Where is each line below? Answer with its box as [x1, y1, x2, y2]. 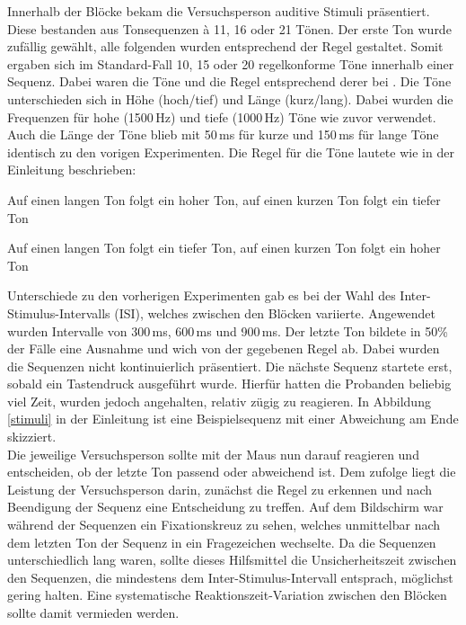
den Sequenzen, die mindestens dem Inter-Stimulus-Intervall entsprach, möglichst [7, 567, 453, 586]
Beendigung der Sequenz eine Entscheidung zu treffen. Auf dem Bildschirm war [7, 497, 444, 516]
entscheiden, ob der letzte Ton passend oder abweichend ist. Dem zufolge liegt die [7, 462, 456, 481]
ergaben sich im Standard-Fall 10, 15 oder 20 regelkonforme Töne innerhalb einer [7, 54, 454, 73]
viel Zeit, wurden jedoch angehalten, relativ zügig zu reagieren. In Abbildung [7, 391, 431, 410]
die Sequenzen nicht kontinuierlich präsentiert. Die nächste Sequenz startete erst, [7, 356, 453, 375]
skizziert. [7, 427, 57, 446]
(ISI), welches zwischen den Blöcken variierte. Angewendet [114, 303, 435, 322]
